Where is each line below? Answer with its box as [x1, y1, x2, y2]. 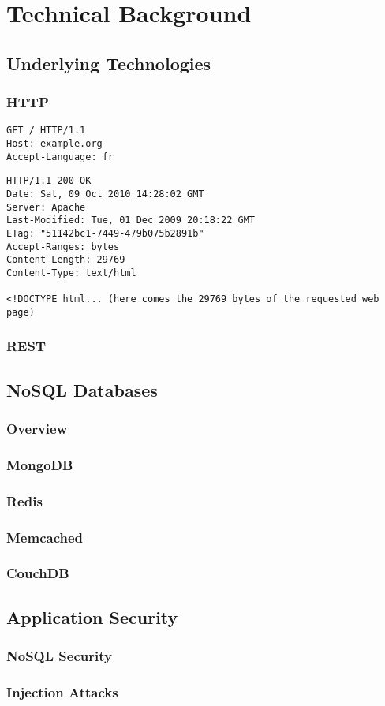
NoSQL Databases [6, 377, 158, 402]
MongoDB [6, 454, 73, 474]
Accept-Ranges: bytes [6, 241, 120, 252]
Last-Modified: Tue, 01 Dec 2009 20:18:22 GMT [6, 215, 255, 226]
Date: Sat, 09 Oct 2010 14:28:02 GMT [6, 189, 204, 200]
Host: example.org [6, 138, 103, 150]
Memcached [6, 527, 84, 547]
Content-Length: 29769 [6, 254, 125, 266]
